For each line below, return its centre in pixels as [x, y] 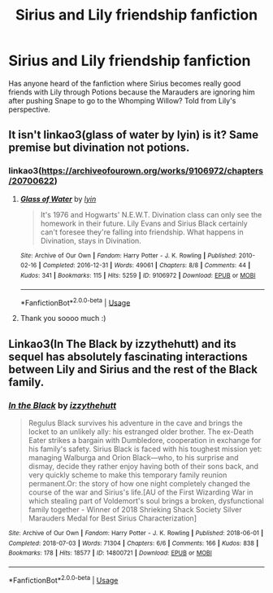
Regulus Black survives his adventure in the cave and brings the [135, 423]
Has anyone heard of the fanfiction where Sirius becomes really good [125, 83]
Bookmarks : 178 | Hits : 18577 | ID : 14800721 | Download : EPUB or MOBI [110, 553]
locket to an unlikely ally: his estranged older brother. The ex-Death [141, 431]
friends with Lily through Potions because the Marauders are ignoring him [132, 92]
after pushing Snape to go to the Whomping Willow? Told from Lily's [122, 100]
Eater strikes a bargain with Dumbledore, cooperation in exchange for [145, 440]
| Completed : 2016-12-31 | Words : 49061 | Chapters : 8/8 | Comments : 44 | [144, 266]
